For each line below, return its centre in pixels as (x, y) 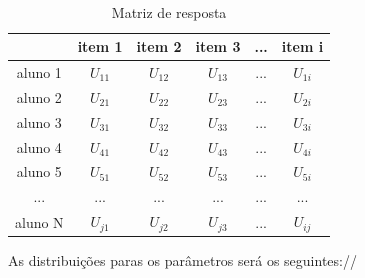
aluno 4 (39, 146)
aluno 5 (39, 171)
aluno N (39, 221)
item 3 (218, 46)
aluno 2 (39, 96)
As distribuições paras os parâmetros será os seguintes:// (182, 260)
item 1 (100, 46)
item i (302, 46)
